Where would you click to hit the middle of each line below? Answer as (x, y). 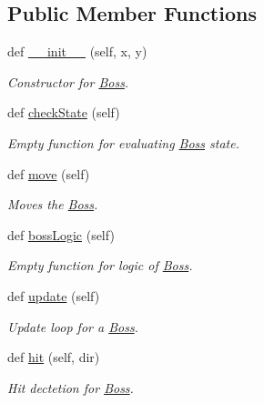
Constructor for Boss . (68, 81)
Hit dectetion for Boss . (71, 387)
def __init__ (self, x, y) (77, 51)
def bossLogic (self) (61, 234)
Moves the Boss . (53, 204)
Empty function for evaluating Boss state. (123, 142)
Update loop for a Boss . (73, 326)
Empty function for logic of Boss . (100, 265)
